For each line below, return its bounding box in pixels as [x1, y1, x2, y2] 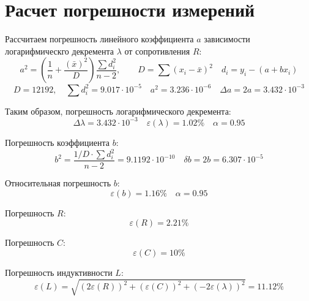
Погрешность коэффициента [5, 135, 110, 148]
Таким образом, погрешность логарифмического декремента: [5, 104, 231, 117]
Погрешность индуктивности [5, 265, 113, 278]
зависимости [204, 32, 250, 45]
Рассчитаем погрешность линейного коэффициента [5, 32, 194, 45]
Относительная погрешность [5, 177, 111, 189]
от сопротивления [124, 44, 190, 57]
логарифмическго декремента [5, 44, 114, 57]
